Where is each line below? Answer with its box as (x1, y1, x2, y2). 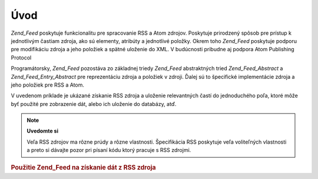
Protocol (11, 54, 32, 61)
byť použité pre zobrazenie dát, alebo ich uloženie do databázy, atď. (11, 100, 177, 107)
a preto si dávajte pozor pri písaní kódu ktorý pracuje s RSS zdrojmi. (26, 147, 191, 154)
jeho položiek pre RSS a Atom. (11, 81, 85, 88)
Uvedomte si (26, 127, 59, 135)
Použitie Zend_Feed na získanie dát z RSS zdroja (11, 163, 156, 171)
